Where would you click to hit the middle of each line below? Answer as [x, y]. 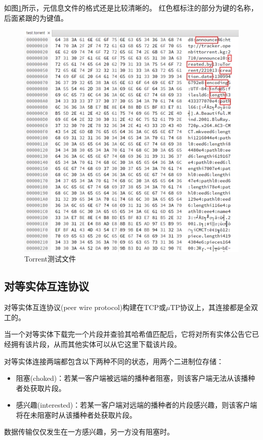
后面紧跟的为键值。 [36, 17]
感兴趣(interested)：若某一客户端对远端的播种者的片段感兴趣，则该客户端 [137, 405]
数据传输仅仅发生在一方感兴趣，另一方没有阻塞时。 [89, 432]
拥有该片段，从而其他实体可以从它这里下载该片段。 [96, 344]
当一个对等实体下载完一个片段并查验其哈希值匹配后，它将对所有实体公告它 [128, 334]
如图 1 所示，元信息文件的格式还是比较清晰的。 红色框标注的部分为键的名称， [131, 8]
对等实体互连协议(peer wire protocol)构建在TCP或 [85, 307]
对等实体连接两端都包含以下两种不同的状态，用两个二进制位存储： [114, 361]
